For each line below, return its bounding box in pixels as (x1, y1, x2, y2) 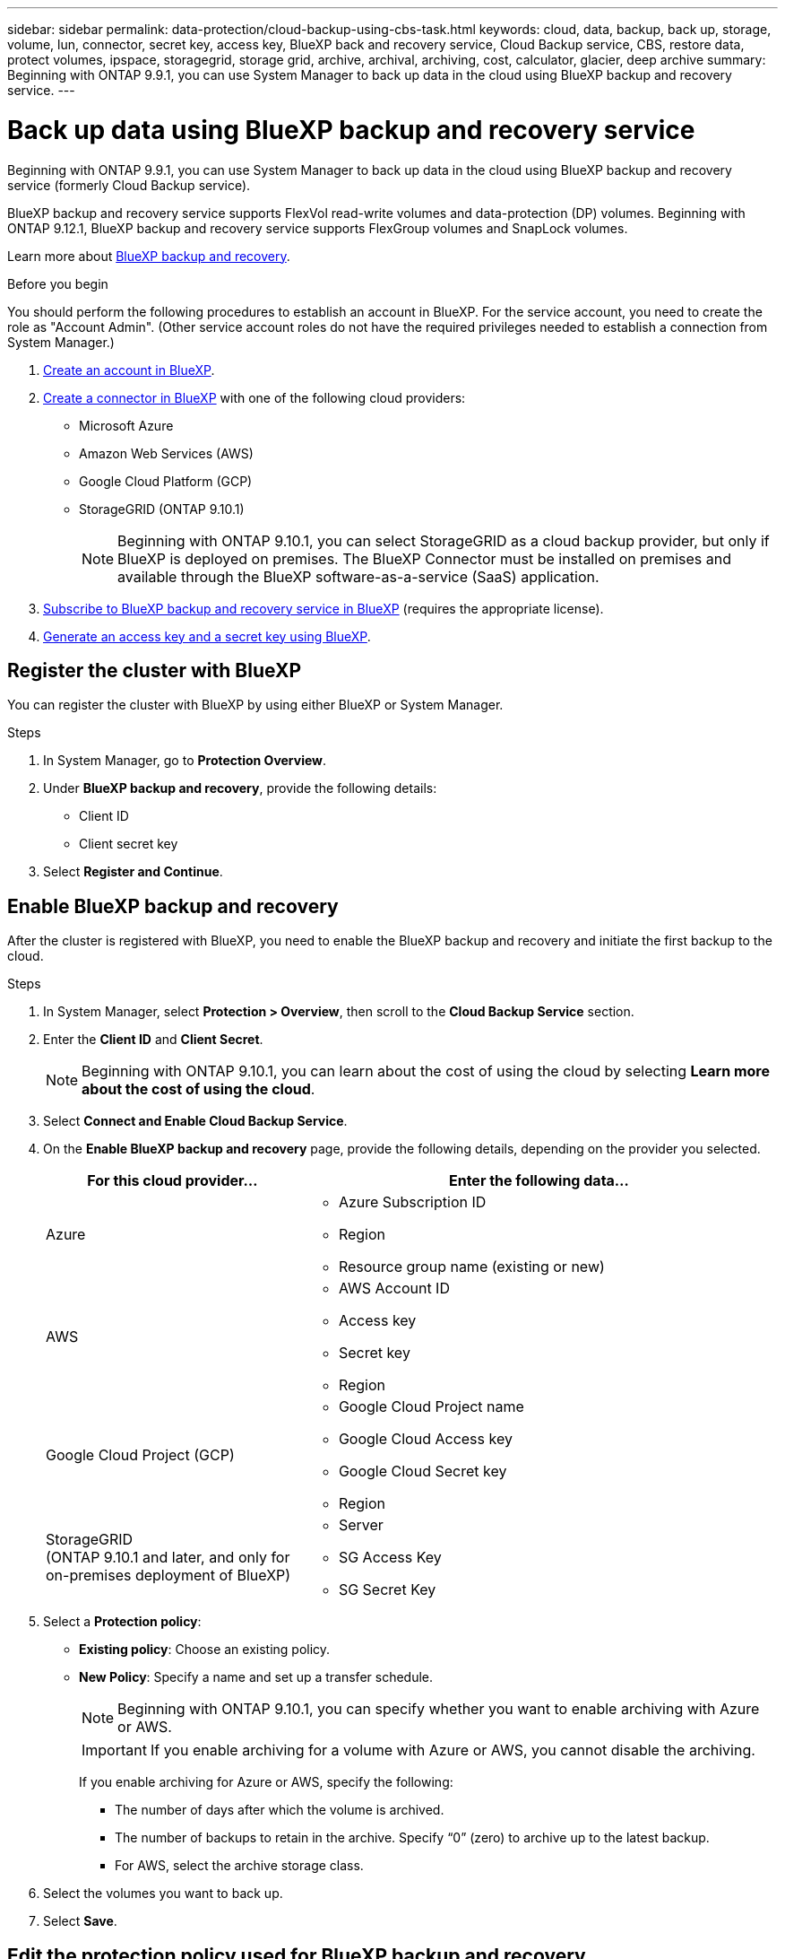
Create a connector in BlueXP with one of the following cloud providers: (43, 389, 466, 405)
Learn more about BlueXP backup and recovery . (7, 248, 290, 264)
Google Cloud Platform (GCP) (79, 473, 253, 489)
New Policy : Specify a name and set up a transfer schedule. (79, 1669, 434, 1685)
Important (82, 1741, 147, 1760)
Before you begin (7, 275, 108, 292)
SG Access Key (338, 1548, 442, 1567)
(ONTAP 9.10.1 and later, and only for (46, 1548, 290, 1567)
